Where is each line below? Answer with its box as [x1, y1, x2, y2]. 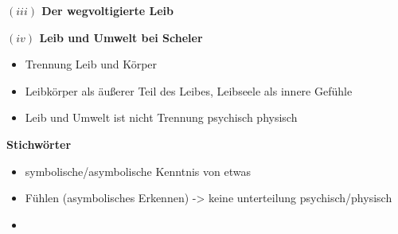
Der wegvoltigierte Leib [41, 2, 174, 18]
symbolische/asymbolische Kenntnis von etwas [25, 162, 251, 179]
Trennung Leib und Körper [25, 56, 158, 72]
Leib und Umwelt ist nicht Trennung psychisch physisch [25, 109, 298, 126]
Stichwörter [6, 135, 72, 152]
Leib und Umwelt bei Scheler [39, 29, 203, 45]
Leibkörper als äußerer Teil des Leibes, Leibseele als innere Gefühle [25, 82, 353, 99]
